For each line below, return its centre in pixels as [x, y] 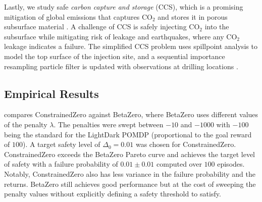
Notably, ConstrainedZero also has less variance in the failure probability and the [130, 173]
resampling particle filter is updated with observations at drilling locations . [121, 66]
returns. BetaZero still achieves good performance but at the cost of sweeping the [130, 184]
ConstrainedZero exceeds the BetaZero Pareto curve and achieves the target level [129, 154]
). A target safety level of [61, 144]
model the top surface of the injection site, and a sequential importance [115, 56]
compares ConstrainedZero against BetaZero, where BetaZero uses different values [131, 114]
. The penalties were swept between [109, 124]
